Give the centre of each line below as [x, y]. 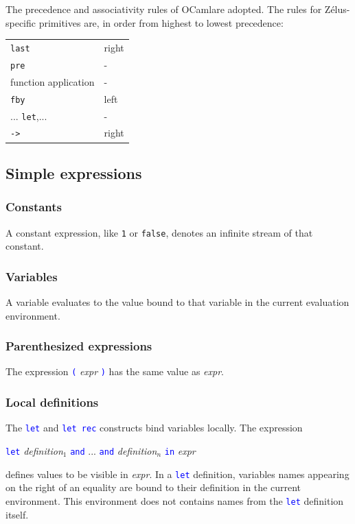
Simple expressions [74, 172]
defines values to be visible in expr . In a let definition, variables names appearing [177, 474]
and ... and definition [114, 450]
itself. [17, 514]
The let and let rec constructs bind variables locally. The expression [154, 428]
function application [53, 81]
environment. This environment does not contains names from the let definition [175, 500]
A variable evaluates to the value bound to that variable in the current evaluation [177, 302]
